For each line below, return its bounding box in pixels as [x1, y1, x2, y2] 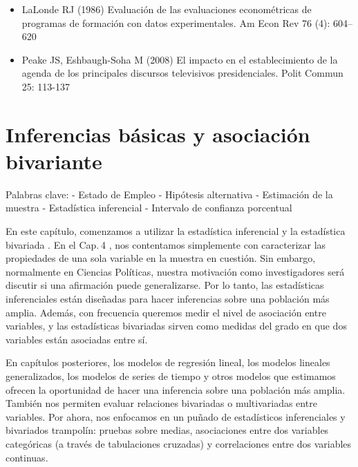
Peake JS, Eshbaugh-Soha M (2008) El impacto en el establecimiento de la [21, 52, 338, 66]
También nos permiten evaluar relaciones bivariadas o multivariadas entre [6, 396, 317, 410]
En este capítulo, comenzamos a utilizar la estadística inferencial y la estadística [6, 224, 346, 238]
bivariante [6, 146, 102, 175]
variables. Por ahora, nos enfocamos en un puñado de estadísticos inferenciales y [6, 409, 346, 423]
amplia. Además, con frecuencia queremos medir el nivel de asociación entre [6, 305, 326, 319]
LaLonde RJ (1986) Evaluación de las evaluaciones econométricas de [21, 2, 312, 16]
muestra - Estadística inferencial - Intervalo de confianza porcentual [6, 200, 292, 215]
